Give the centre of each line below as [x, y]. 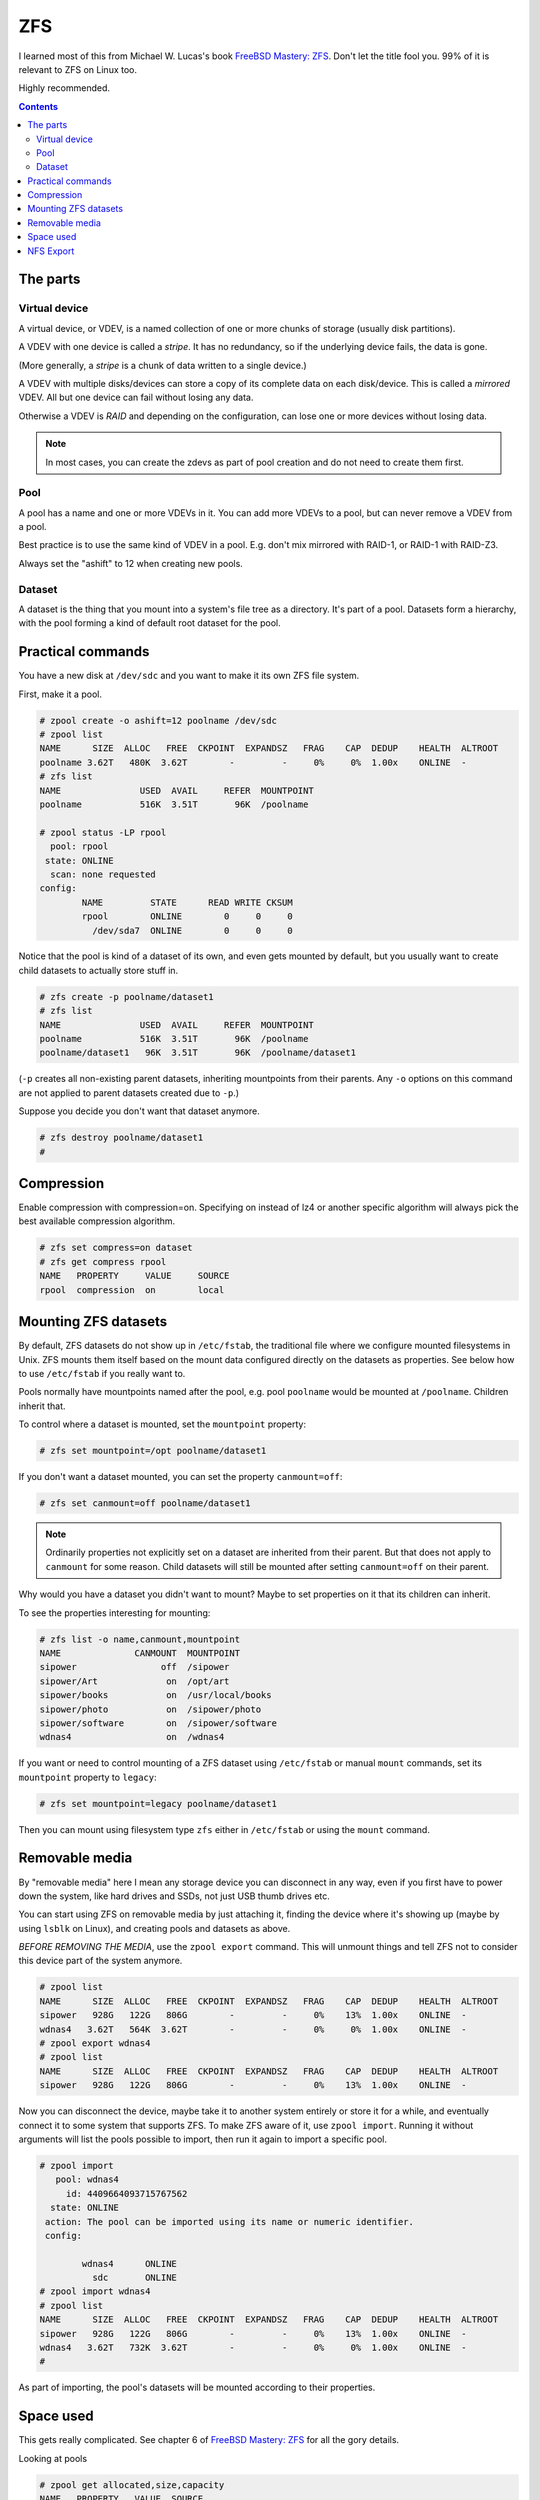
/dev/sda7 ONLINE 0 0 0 [192, 930]
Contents [38, 106]
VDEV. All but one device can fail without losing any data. [136, 397]
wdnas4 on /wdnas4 [132, 1737]
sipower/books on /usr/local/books [155, 1695]
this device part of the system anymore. [100, 1961]
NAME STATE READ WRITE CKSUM [187, 902]
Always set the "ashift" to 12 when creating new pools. [131, 563]
